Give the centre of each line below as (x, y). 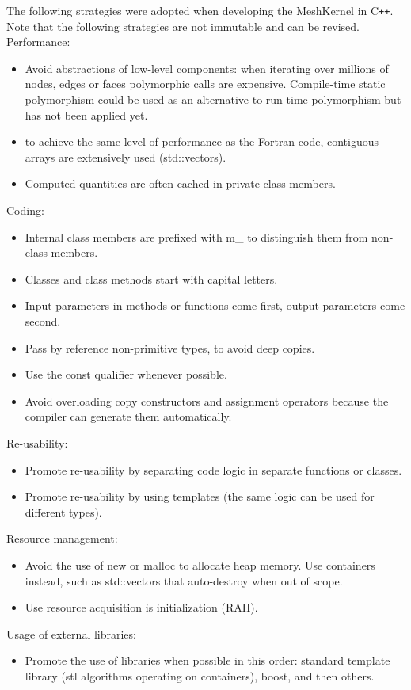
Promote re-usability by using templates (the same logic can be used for (200, 496)
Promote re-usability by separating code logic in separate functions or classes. (213, 469)
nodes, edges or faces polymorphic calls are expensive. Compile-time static (205, 84)
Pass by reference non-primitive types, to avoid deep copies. (170, 347)
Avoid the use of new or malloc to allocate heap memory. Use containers (200, 564)
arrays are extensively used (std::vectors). (126, 156)
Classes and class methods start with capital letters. (151, 278)
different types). (63, 511)
